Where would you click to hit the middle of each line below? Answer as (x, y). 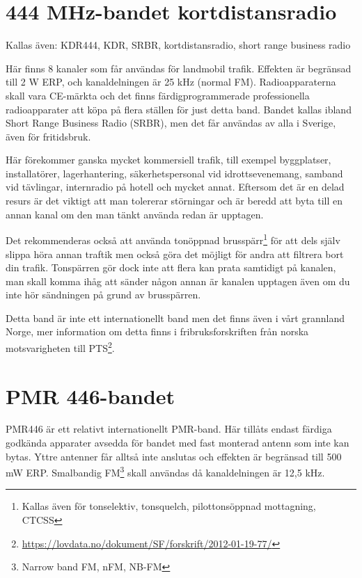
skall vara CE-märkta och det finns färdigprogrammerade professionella (158, 95)
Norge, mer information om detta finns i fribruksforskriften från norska (157, 331)
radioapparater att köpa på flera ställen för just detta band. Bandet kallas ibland (179, 109)
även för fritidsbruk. (48, 136)
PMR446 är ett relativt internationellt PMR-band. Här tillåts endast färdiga (169, 429)
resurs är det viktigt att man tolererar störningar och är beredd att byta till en (174, 201)
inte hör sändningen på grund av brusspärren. (103, 295)
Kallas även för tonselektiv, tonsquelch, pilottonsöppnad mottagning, (169, 506)
